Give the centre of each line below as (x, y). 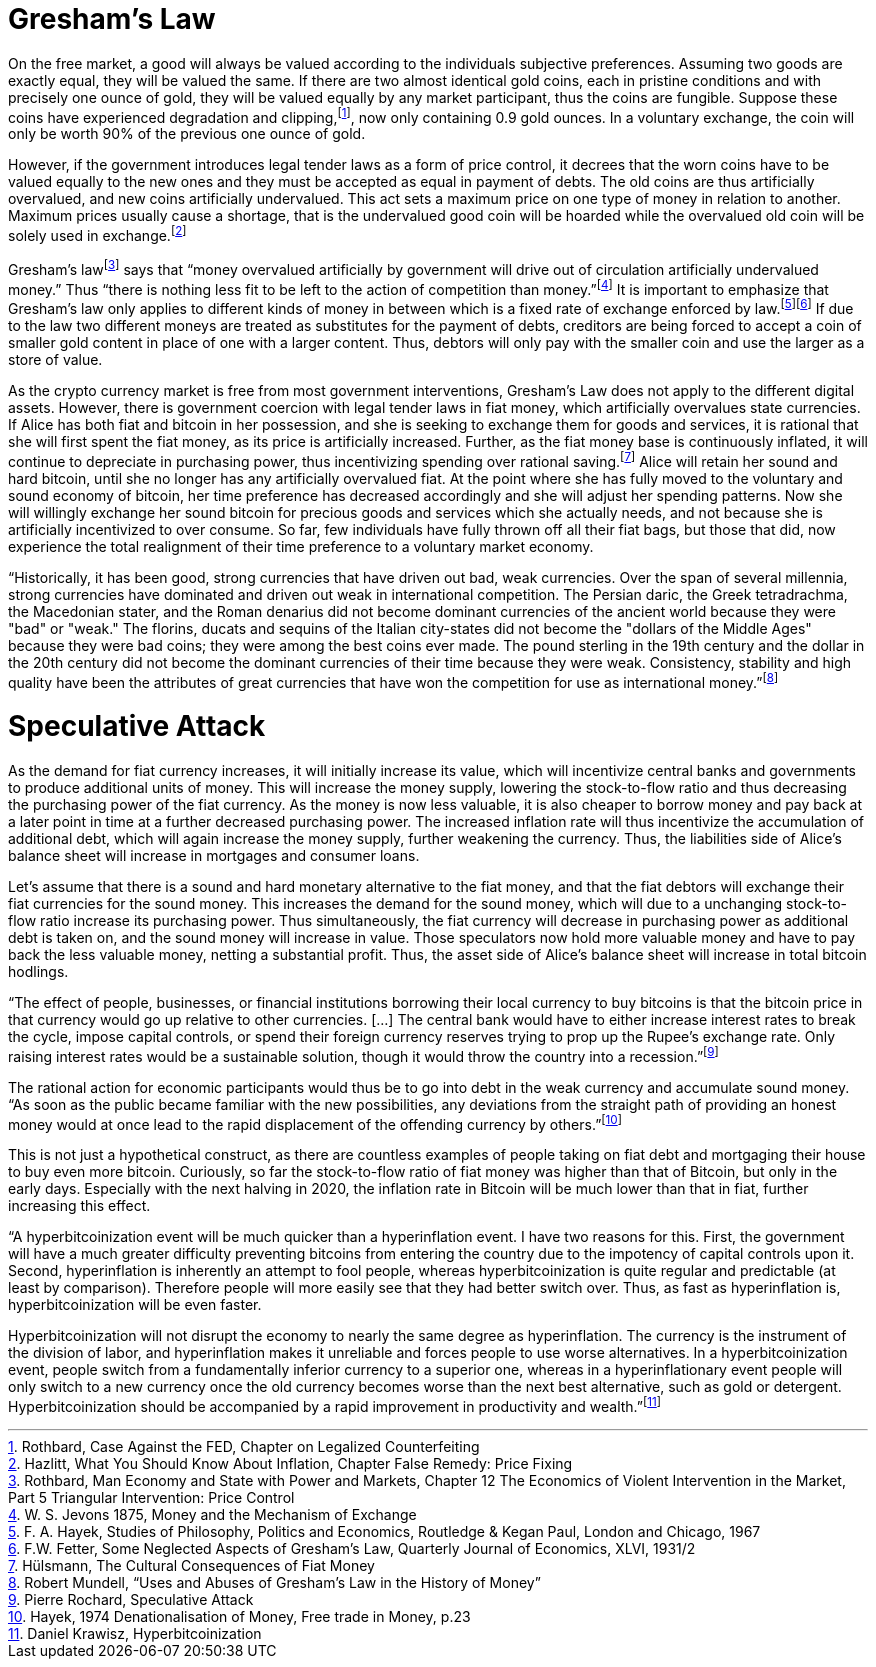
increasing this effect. (79, 1206)
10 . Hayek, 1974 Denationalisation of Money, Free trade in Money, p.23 (239, 1616)
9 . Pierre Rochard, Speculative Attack (131, 1599)
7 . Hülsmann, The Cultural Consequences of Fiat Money (191, 1565)
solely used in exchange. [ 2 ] (97, 234)
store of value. (55, 360)
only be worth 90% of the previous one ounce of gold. (187, 134)
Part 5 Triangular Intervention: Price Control (151, 1497)
